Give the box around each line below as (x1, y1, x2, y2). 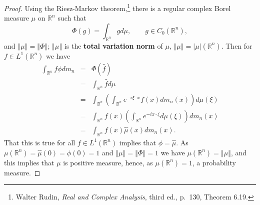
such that (57, 13, 86, 23)
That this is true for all (4, 137, 75, 147)
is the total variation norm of (64, 40, 163, 51)
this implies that (4, 157, 54, 167)
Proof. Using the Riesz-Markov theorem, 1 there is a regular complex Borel (4, 2, 231, 13)
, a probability (192, 157, 236, 167)
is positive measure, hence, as (63, 157, 153, 167)
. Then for (221, 40, 252, 51)
